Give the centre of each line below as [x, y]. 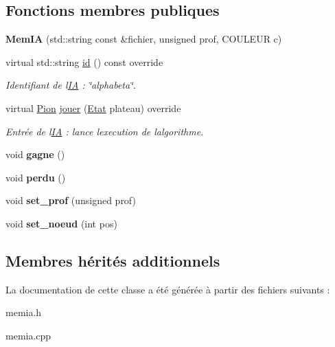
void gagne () [35, 154]
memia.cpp [28, 335]
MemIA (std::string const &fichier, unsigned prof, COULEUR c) [144, 39]
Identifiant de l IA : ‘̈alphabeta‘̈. [71, 85]
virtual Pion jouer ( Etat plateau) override [93, 108]
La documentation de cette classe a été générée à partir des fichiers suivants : [168, 289]
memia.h [24, 312]
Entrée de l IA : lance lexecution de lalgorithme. [105, 131]
